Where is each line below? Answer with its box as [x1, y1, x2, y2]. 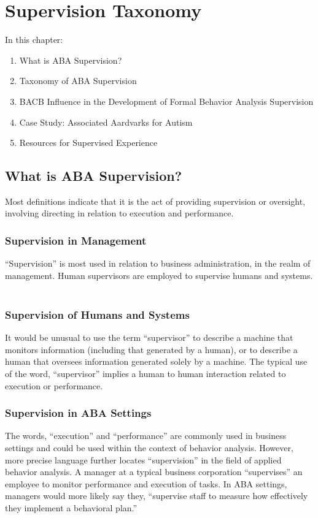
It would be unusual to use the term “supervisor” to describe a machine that [5, 331, 293, 344]
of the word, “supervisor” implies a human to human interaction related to [5, 367, 286, 380]
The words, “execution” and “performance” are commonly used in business [5, 429, 287, 442]
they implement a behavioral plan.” [5, 501, 138, 514]
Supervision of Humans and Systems [5, 307, 190, 322]
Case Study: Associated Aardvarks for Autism [19, 115, 193, 128]
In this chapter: [5, 33, 63, 46]
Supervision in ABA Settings [5, 405, 152, 421]
